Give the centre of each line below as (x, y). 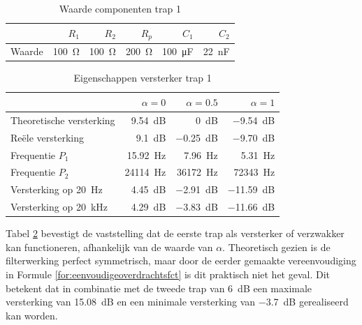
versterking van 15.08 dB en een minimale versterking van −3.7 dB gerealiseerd (177, 302)
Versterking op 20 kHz (59, 207)
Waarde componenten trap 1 (120, 8)
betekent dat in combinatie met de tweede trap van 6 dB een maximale (159, 288)
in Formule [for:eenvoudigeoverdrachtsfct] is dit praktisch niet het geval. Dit (168, 274)
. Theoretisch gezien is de (276, 247)
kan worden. (32, 315)
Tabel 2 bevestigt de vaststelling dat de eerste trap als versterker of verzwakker (175, 233)
